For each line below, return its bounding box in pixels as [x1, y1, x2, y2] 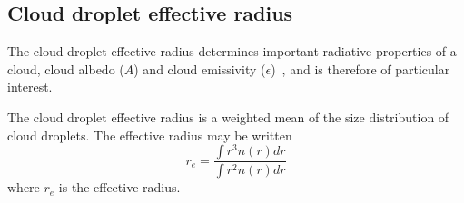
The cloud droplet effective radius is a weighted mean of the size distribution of [7, 107, 449, 126]
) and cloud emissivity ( [133, 59, 266, 78]
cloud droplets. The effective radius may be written [7, 125, 292, 144]
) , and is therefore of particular [271, 59, 450, 78]
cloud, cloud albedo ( [7, 59, 124, 78]
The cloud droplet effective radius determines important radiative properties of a [7, 42, 457, 61]
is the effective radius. [58, 178, 181, 197]
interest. [7, 77, 53, 96]
